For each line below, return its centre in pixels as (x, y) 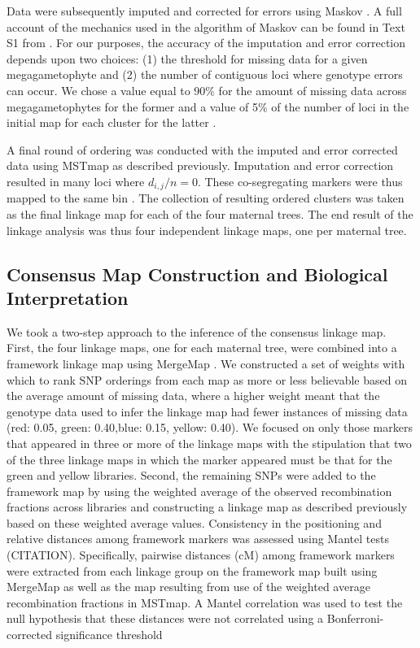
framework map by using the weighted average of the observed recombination (199, 491)
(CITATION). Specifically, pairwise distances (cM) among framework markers (201, 555)
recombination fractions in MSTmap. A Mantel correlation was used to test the (205, 602)
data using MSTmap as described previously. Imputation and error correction (200, 165)
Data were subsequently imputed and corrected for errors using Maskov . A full (204, 11)
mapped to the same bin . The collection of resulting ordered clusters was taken (206, 198)
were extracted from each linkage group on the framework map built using (192, 570)
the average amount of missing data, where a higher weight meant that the (193, 396)
